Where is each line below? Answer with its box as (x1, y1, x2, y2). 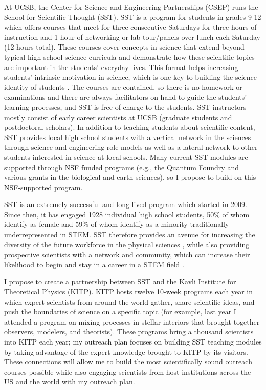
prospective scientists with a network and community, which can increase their (4, 249, 250, 260)
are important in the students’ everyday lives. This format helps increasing (4, 61, 238, 72)
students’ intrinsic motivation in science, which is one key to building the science (4, 72, 257, 82)
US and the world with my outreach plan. (4, 376, 135, 387)
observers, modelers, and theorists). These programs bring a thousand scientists (4, 326, 254, 337)
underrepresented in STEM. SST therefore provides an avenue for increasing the (4, 229, 255, 240)
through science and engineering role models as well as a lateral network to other (4, 142, 258, 152)
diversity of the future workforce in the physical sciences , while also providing (4, 239, 250, 249)
